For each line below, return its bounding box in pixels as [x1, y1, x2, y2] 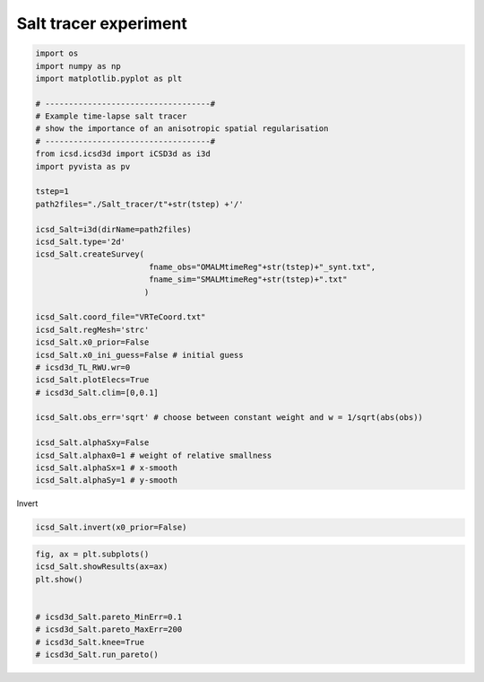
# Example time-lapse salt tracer [35, 111, 187, 121]
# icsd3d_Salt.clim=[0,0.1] [35, 387, 159, 398]
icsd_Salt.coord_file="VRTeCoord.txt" [35, 312, 206, 322]
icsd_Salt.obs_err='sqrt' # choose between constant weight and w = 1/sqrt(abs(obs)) [35, 413, 423, 423]
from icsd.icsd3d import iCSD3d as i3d [35, 149, 211, 159]
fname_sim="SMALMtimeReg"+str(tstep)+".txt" [148, 275, 348, 284]
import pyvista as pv [35, 162, 131, 171]
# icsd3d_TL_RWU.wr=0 [35, 362, 131, 372]
